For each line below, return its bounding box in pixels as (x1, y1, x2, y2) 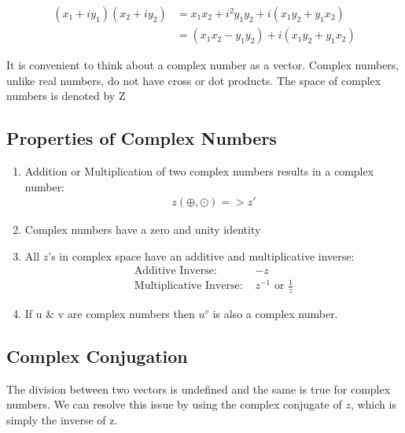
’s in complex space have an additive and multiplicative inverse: (48, 247, 355, 264)
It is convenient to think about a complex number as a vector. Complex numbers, (6, 57, 399, 73)
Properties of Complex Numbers (6, 126, 277, 150)
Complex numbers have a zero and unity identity (24, 221, 261, 238)
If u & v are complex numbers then (24, 305, 195, 321)
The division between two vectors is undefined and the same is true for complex (6, 380, 391, 397)
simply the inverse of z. (6, 411, 118, 427)
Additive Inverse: (134, 265, 217, 277)
